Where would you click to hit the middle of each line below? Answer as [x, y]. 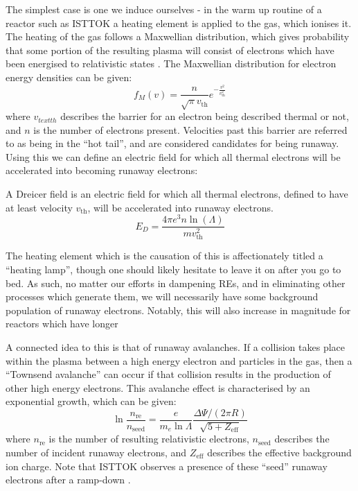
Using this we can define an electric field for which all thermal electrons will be [173, 156]
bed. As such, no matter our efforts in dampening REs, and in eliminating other [176, 283]
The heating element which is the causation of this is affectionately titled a [164, 256]
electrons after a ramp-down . [68, 480]
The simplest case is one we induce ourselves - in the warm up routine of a [164, 9]
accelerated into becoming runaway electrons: [102, 170]
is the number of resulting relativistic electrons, [149, 439]
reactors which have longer [62, 324]
